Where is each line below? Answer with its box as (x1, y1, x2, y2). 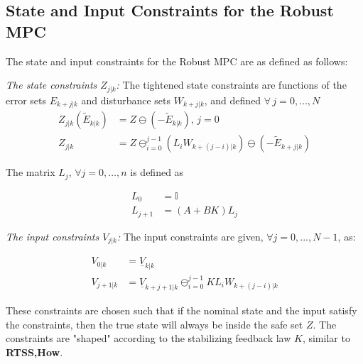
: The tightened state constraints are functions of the (116, 77, 347, 92)
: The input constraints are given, (117, 228, 264, 243)
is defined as (130, 165, 184, 180)
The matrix (6, 165, 55, 180)
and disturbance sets (81, 92, 171, 107)
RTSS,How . (6, 344, 63, 359)
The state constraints (6, 77, 97, 92)
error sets (6, 92, 47, 107)
